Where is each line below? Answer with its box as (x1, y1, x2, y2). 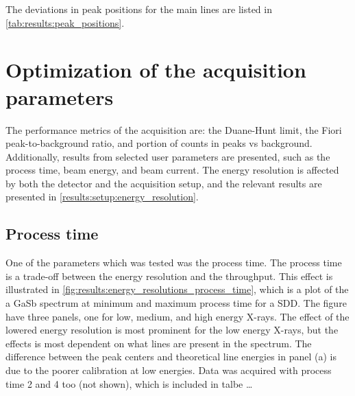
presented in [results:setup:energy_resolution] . (5, 189, 199, 204)
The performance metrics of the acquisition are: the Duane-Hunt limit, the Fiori (5, 122, 342, 137)
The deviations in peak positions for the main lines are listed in (5, 2, 272, 16)
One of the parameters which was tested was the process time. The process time (5, 255, 342, 270)
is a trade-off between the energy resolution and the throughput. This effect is (5, 268, 333, 283)
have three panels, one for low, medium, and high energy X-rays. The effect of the (5, 309, 350, 323)
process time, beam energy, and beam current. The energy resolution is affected (5, 163, 339, 177)
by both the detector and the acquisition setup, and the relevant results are (5, 176, 322, 190)
